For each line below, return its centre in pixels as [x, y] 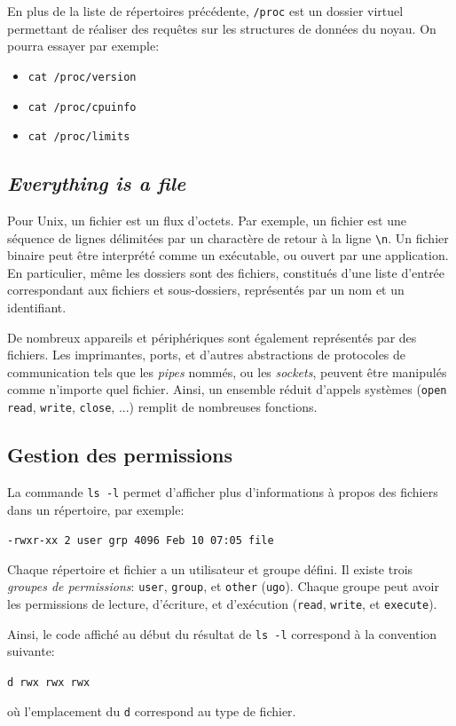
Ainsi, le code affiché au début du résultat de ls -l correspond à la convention [222, 633]
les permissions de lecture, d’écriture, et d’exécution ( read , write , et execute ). [222, 604]
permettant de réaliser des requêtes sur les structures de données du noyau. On [222, 28]
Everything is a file [97, 183]
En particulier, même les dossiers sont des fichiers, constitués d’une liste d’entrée [226, 272]
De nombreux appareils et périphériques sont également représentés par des [212, 337]
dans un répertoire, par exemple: [96, 509]
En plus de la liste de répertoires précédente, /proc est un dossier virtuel [205, 11]
